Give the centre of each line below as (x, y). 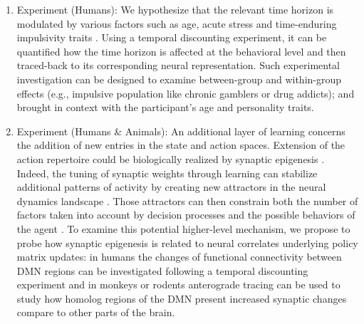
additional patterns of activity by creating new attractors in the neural (171, 187)
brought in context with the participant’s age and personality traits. (165, 107)
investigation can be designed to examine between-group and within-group (179, 79)
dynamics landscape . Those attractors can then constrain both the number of (187, 200)
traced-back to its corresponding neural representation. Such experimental (178, 65)
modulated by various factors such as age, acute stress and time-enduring (177, 23)
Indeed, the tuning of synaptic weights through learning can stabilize (167, 173)
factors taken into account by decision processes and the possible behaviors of (186, 215)
